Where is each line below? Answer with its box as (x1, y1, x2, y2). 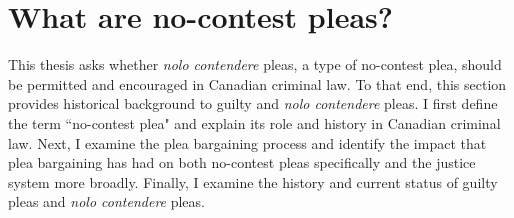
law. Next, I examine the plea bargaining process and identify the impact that (8, 132, 487, 153)
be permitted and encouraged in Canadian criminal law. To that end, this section (8, 73, 507, 94)
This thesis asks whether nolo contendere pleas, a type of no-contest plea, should (8, 54, 502, 75)
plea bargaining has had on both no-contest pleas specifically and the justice (8, 152, 476, 173)
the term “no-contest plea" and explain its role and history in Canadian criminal (8, 112, 501, 133)
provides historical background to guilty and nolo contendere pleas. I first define (8, 93, 498, 114)
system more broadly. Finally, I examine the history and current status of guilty (8, 171, 498, 192)
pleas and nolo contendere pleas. (8, 191, 205, 212)
